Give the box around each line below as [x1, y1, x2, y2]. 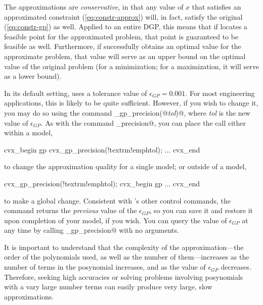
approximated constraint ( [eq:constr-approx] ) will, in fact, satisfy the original [4, 11, 243, 22]
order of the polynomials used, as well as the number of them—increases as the [4, 251, 249, 262]
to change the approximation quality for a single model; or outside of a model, [4, 161, 247, 172]
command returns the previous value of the [4, 205, 137, 216]
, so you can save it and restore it [149, 205, 253, 216]
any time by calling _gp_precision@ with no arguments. [4, 225, 179, 235]
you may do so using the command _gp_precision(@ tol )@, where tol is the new [4, 107, 250, 118]
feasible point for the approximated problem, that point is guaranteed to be [4, 31, 239, 41]
